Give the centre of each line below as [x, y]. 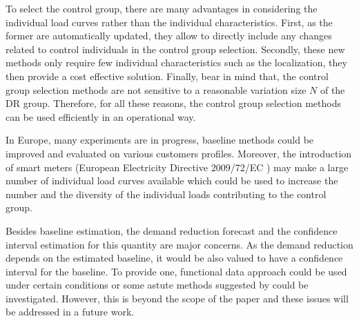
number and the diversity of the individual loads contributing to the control [166, 194]
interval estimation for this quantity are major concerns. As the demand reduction [179, 244]
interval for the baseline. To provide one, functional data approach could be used [176, 271]
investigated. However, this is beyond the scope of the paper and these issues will [177, 298]
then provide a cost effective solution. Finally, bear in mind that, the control [167, 76]
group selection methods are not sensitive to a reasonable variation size [156, 89]
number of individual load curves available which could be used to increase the [172, 181]
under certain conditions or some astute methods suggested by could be [157, 285]
